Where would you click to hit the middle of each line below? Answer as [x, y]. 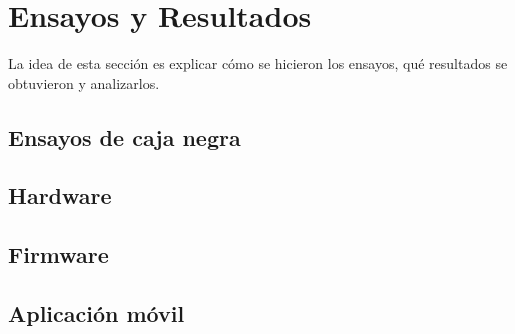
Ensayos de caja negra [124, 136]
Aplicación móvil [96, 313]
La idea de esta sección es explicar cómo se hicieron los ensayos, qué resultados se [258, 63]
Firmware [58, 254]
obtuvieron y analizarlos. [84, 82]
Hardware [60, 195]
